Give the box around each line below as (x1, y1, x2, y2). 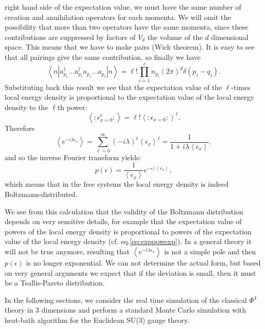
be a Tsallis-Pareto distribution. (5, 277, 105, 288)
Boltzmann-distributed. (5, 188, 78, 199)
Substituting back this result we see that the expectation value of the (5, 81, 222, 92)
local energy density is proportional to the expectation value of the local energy (5, 92, 254, 102)
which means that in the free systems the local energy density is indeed (5, 179, 229, 189)
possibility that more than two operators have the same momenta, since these (5, 21, 248, 32)
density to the (5, 101, 48, 112)
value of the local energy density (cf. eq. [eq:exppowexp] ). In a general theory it (5, 236, 252, 247)
